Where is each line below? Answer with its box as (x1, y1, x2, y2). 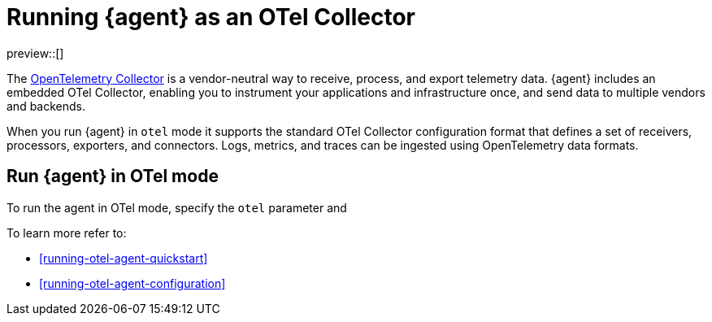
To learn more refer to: (7, 225, 127, 240)
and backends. (7, 98, 86, 113)
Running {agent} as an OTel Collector (7, 3, 415, 31)
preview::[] (7, 46, 64, 60)
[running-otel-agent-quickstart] (39, 250, 208, 265)
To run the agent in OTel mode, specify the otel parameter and (7, 200, 347, 215)
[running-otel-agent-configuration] (39, 276, 226, 290)
